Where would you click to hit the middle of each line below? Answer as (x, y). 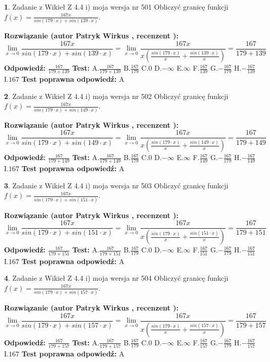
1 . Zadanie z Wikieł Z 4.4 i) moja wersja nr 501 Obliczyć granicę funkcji (116, 7)
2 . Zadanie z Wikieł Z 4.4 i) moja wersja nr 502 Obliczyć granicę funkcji (116, 96)
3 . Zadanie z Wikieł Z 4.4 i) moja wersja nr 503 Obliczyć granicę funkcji (116, 185)
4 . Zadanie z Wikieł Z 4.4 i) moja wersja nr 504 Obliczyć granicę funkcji (116, 278)
